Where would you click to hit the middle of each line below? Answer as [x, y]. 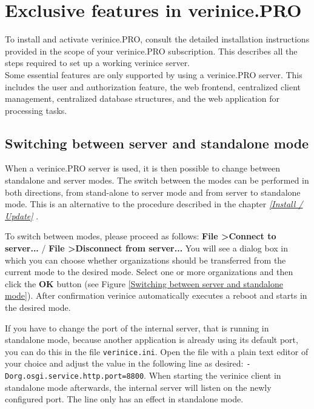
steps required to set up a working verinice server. [98, 63]
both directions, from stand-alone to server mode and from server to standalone [153, 192]
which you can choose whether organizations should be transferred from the [145, 260]
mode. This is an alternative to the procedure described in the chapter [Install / [154, 204]
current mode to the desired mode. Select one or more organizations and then [149, 272]
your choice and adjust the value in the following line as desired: [124, 363]
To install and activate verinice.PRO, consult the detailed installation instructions [157, 39]
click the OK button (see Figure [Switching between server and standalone [144, 283]
